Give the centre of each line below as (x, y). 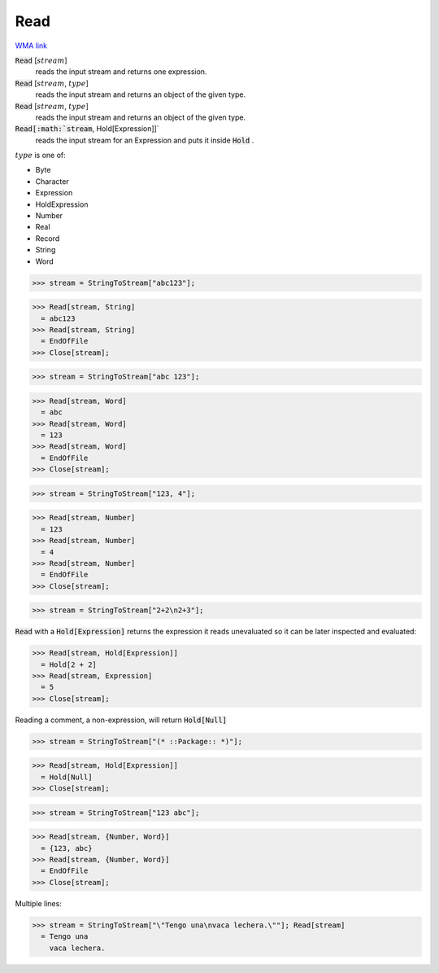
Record (48, 238)
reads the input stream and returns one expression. (121, 72)
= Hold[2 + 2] (69, 664)
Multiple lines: (39, 903)
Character (52, 181)
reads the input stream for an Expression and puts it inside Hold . (145, 140)
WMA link (31, 46)
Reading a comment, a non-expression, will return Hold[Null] (121, 720)
